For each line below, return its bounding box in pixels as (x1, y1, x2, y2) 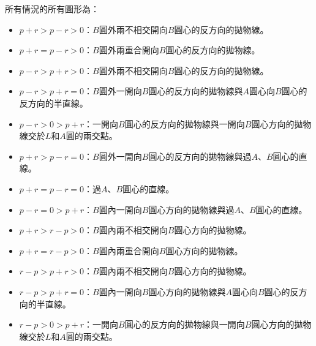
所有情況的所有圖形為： (5, 2, 99, 15)
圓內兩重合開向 (99, 244, 159, 257)
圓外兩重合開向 (99, 43, 159, 56)
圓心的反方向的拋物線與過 (148, 149, 252, 162)
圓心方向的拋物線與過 (148, 203, 235, 216)
